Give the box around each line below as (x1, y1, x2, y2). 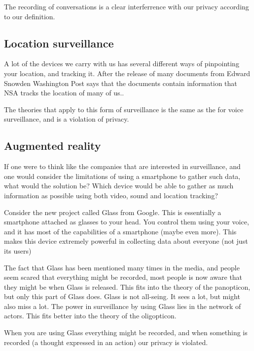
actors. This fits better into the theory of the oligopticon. (4, 310, 177, 321)
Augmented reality (4, 138, 101, 153)
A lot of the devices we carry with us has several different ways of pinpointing (4, 58, 239, 69)
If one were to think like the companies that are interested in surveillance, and (4, 161, 241, 172)
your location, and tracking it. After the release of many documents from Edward (4, 68, 251, 78)
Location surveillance (4, 35, 114, 50)
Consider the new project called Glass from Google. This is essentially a (4, 207, 221, 217)
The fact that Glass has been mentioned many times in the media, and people (4, 262, 240, 272)
